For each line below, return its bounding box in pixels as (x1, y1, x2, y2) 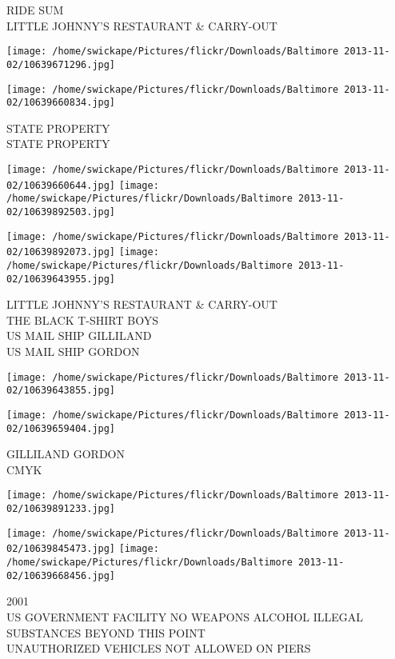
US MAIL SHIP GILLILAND (6, 327, 152, 344)
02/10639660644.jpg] (6, 179, 116, 191)
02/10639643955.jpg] (6, 273, 116, 285)
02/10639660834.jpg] (6, 97, 116, 109)
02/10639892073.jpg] (6, 246, 116, 258)
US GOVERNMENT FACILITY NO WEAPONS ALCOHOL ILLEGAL (6, 608, 364, 625)
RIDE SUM (6, 2, 64, 18)
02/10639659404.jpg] (6, 422, 116, 434)
